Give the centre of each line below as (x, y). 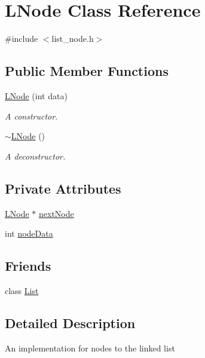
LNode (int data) (36, 95)
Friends (28, 266)
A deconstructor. (35, 156)
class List (22, 290)
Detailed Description (70, 322)
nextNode (56, 213)
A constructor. (31, 116)
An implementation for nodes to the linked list (90, 348)
